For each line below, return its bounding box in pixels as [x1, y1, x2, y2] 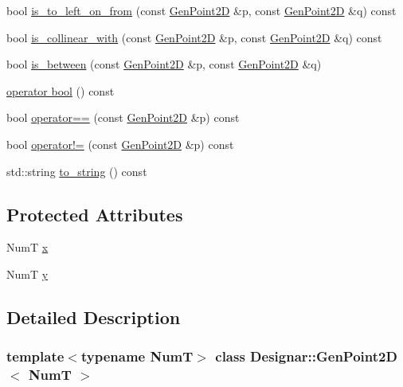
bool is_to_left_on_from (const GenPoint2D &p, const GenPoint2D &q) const [6, 2, 397, 18]
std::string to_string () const [6, 162, 147, 179]
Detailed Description [6, 304, 181, 329]
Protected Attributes [6, 201, 183, 226]
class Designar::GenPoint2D [215, 346, 397, 366]
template [6, 346, 65, 366]
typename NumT [80, 346, 194, 366]
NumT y [6, 265, 49, 282]
